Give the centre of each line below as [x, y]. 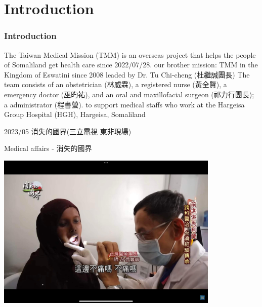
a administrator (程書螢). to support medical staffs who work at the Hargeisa [124, 104]
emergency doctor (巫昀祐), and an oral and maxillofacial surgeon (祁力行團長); [129, 94]
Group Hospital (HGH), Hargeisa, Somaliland [75, 114]
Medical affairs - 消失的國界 [48, 148]
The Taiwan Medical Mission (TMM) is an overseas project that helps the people [130, 54]
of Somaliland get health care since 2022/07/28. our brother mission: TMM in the [131, 65]
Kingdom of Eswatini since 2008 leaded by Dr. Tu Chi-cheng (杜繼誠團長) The [127, 74]
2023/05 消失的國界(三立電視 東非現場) [68, 131]
